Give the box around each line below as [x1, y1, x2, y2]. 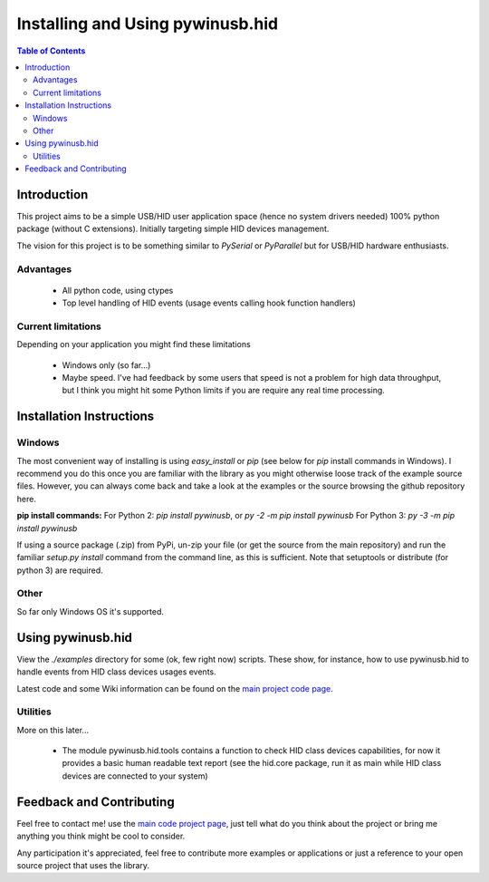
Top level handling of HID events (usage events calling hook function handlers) [62, 297, 357, 308]
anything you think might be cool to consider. [16, 830, 186, 842]
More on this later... [16, 724, 90, 735]
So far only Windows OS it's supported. [16, 606, 165, 616]
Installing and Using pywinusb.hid [16, 14, 279, 34]
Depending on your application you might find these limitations [16, 339, 251, 350]
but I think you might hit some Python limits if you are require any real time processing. [62, 385, 385, 396]
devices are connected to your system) [62, 771, 208, 781]
